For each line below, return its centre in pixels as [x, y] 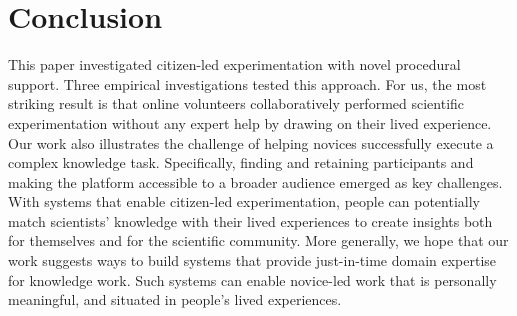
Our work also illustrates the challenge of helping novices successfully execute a [251, 142]
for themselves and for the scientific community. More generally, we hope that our [258, 240]
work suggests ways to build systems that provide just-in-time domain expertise [252, 260]
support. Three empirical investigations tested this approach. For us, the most [247, 83]
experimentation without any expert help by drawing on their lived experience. [250, 122]
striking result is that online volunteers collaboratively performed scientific [236, 103]
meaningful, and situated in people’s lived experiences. [175, 299]
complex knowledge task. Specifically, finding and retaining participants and [241, 162]
